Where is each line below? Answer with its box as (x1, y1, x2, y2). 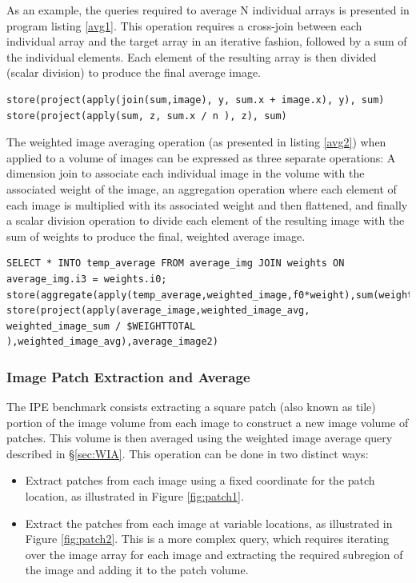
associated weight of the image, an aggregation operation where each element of (6, 180, 397, 197)
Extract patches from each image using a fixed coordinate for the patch (25, 472, 375, 489)
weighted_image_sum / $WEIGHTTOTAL (6, 320, 196, 332)
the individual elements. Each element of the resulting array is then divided (6, 48, 377, 65)
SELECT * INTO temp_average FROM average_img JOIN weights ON (6, 258, 345, 270)
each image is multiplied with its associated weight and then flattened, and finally (6, 196, 408, 213)
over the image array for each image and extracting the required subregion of (25, 545, 403, 562)
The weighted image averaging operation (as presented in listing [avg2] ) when (6, 134, 386, 150)
